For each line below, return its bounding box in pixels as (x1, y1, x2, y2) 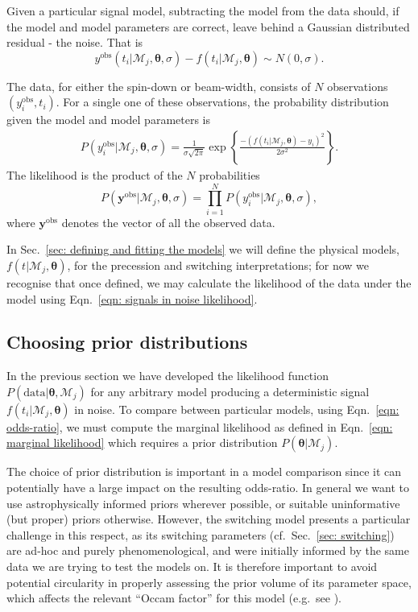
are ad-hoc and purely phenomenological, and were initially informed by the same (6, 542, 409, 559)
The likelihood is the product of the (6, 167, 183, 183)
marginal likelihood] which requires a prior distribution (6, 434, 278, 451)
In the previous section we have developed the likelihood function (6, 367, 329, 384)
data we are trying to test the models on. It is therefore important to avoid (6, 558, 378, 575)
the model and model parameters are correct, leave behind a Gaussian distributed (6, 18, 410, 35)
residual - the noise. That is (6, 34, 143, 51)
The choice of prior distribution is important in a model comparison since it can (6, 463, 402, 480)
